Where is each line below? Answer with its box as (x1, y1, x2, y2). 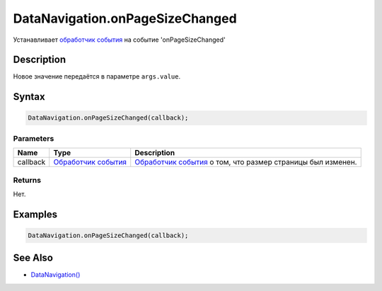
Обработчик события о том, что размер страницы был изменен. (134, 157, 357, 167)
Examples (13, 208, 58, 220)
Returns (13, 175, 42, 185)
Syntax (13, 91, 45, 103)
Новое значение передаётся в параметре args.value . (13, 72, 181, 81)
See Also (13, 252, 53, 264)
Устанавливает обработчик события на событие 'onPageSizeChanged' (13, 35, 226, 44)
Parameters (13, 133, 54, 143)
